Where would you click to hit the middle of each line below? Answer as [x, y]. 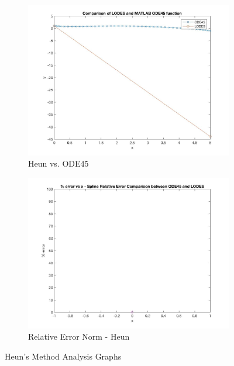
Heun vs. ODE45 [58, 163]
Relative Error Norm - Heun [79, 336]
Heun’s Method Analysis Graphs [63, 356]
